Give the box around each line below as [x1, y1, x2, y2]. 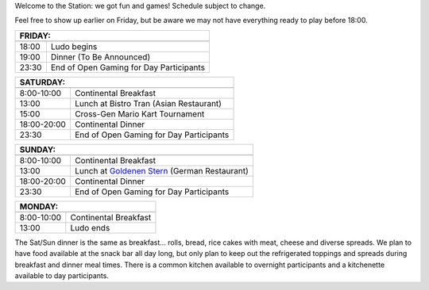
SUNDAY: [19, 143, 56, 155]
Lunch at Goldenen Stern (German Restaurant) [74, 165, 249, 176]
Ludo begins [50, 40, 98, 52]
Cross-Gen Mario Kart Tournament [74, 108, 205, 119]
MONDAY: [19, 200, 59, 212]
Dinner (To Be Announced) [50, 52, 151, 63]
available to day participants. [14, 270, 109, 280]
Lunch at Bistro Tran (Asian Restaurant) [74, 97, 222, 109]
